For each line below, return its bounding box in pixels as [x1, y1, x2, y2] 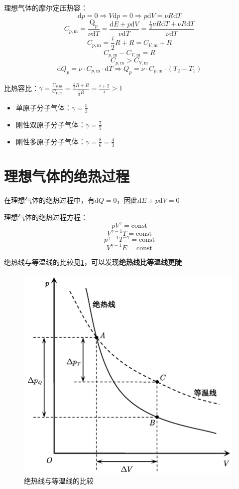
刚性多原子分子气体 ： [15, 136, 86, 146]
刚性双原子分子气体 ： [15, 119, 86, 129]
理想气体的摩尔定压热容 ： [4, 2, 88, 12]
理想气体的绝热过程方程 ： [4, 211, 88, 222]
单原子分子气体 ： [15, 102, 72, 112]
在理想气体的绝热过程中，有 [4, 194, 95, 205]
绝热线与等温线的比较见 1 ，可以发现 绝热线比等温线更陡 [4, 256, 182, 267]
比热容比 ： [4, 82, 39, 93]
